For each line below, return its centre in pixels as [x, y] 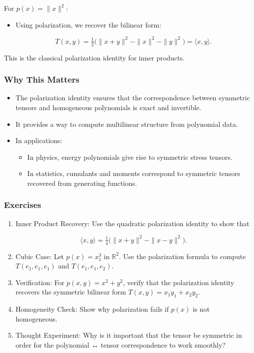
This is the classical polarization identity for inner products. [94, 57]
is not [201, 309]
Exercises [23, 205]
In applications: [39, 140]
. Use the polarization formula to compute [182, 256]
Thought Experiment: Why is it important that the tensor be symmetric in [129, 335]
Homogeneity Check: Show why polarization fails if [92, 309]
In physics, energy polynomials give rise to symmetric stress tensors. [130, 157]
